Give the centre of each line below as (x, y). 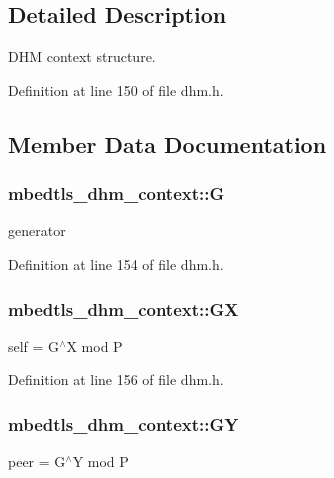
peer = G (37, 461)
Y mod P (100, 461)
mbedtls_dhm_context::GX (123, 308)
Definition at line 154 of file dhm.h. (116, 263)
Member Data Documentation (167, 143)
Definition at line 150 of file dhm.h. (116, 89)
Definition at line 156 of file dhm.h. (116, 379)
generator (37, 230)
